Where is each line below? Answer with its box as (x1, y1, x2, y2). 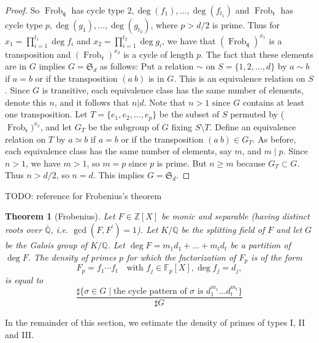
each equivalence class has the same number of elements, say (5, 144, 232, 157)
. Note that (144, 95, 186, 108)
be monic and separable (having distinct (161, 210, 310, 223)
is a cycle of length (123, 47, 194, 60)
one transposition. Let (5, 108, 88, 120)
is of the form (251, 250, 302, 263)
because (236, 156, 266, 169)
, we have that (162, 34, 216, 47)
